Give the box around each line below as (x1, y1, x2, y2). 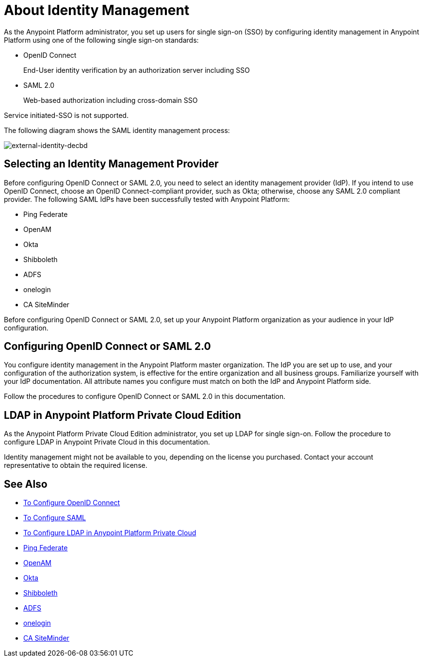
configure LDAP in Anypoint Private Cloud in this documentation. (4, 438, 210, 446)
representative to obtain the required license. (4, 461, 147, 470)
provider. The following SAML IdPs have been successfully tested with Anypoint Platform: (4, 195, 290, 203)
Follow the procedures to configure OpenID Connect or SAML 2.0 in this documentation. (4, 392, 286, 401)
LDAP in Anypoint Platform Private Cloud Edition (4, 409, 241, 421)
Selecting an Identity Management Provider (4, 158, 219, 170)
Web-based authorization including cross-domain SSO (23, 96, 198, 104)
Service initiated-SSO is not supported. (4, 111, 129, 119)
